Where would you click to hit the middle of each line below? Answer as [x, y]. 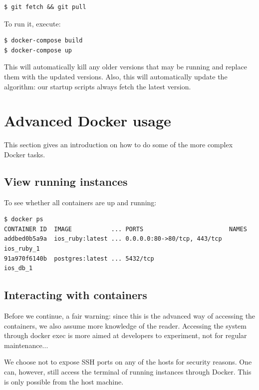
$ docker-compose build [43, 41]
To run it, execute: [32, 23]
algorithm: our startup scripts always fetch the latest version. [98, 86]
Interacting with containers [76, 295]
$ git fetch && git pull [45, 7]
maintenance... [26, 345]
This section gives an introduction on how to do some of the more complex [119, 145]
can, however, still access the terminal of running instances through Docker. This [128, 372]
